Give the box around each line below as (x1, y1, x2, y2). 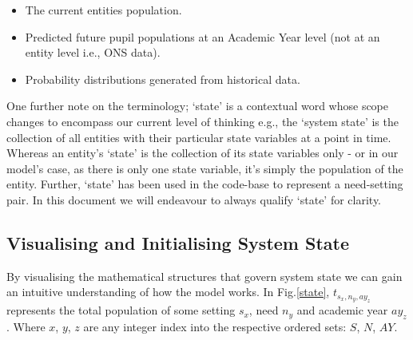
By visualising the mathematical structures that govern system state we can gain (6, 267, 403, 284)
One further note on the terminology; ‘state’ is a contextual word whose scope (6, 97, 389, 114)
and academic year (296, 302, 388, 318)
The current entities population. (25, 2, 182, 18)
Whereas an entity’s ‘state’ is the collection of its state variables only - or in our (6, 144, 399, 161)
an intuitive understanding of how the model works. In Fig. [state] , (6, 283, 330, 300)
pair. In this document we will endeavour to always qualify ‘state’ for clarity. (6, 191, 382, 208)
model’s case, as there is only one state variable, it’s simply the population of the (6, 160, 403, 176)
